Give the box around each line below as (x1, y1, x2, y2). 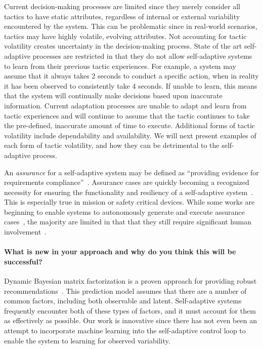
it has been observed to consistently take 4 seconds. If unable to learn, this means (4, 80, 257, 91)
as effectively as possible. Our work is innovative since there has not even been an (4, 315, 257, 326)
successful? (4, 256, 42, 266)
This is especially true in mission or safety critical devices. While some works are (4, 197, 255, 207)
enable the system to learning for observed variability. (4, 335, 170, 345)
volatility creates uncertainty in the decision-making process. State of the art (4, 41, 242, 51)
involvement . (4, 226, 47, 237)
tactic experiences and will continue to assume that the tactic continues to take (4, 110, 250, 121)
